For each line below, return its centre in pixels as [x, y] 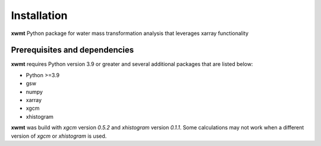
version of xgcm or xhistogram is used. [59, 136]
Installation [39, 15]
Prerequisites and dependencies [73, 50]
